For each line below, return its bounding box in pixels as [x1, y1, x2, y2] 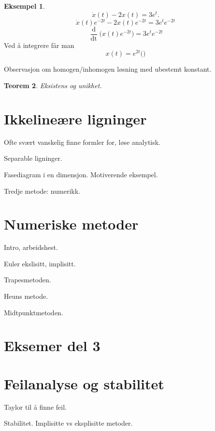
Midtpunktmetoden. [4, 307, 63, 317]
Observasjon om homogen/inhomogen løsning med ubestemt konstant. [4, 64, 212, 74]
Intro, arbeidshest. [4, 242, 58, 252]
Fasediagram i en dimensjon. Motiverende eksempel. [4, 169, 158, 179]
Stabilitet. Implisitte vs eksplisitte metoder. [4, 418, 133, 428]
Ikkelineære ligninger [4, 108, 147, 128]
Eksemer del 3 [4, 336, 100, 355]
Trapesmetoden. [4, 275, 51, 285]
